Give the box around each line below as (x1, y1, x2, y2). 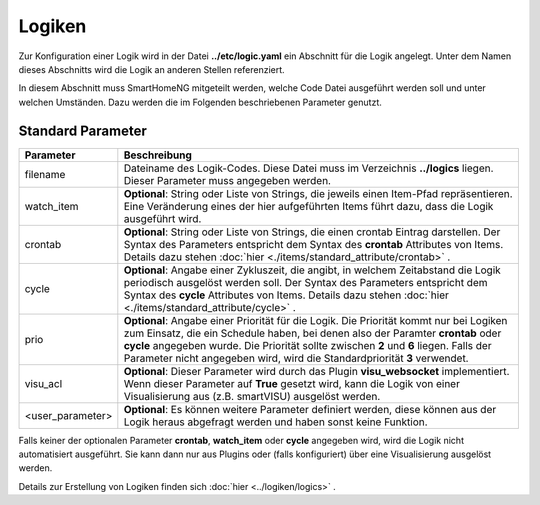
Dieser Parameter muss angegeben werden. (123, 173, 332, 187)
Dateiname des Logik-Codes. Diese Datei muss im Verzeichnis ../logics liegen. (123, 161, 494, 175)
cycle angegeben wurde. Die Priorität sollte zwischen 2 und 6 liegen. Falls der (123, 338, 492, 352)
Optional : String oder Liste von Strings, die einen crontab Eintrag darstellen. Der (123, 225, 501, 239)
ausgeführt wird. (123, 211, 202, 225)
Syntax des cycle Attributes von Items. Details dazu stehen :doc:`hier (123, 288, 449, 302)
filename (24, 167, 66, 181)
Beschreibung (123, 148, 192, 162)
